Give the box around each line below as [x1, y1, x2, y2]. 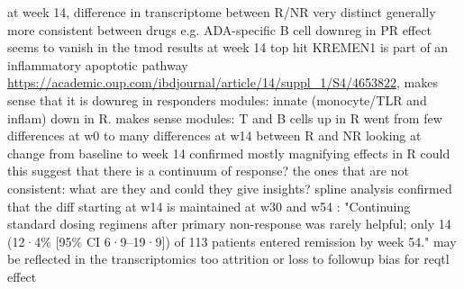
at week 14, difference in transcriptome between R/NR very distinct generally [7, 3, 436, 21]
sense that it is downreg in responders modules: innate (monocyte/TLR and [7, 90, 427, 109]
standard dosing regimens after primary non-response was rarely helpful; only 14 [7, 214, 451, 233]
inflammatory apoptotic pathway [7, 55, 188, 74]
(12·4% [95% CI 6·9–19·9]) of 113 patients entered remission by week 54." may [7, 231, 457, 250]
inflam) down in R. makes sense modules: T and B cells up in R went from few [7, 108, 442, 127]
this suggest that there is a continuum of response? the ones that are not [7, 161, 409, 180]
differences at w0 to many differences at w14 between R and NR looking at [7, 126, 422, 145]
